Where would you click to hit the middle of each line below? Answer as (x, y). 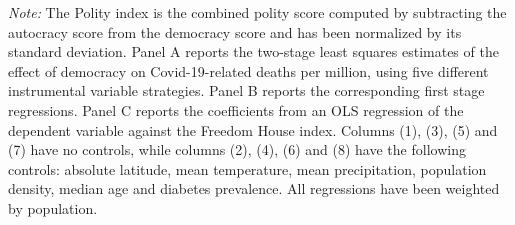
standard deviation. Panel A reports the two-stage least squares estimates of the (253, 51)
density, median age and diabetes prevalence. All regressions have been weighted (254, 188)
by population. (53, 207)
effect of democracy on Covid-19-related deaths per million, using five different (248, 70)
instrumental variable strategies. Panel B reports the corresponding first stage (246, 90)
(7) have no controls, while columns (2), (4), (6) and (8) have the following (237, 149)
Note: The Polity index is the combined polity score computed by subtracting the (257, 12)
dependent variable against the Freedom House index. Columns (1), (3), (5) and (253, 129)
